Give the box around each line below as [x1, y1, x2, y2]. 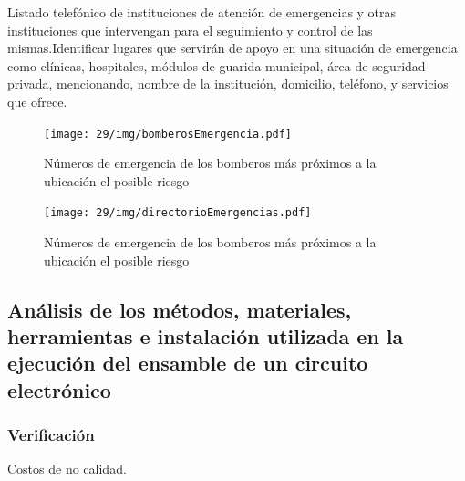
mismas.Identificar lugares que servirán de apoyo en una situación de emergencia [7, 38, 458, 58]
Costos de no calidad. [7, 459, 127, 478]
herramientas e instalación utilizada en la [7, 322, 404, 350]
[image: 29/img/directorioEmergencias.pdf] [44, 206, 312, 220]
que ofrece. [7, 91, 67, 110]
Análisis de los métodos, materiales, [7, 295, 352, 323]
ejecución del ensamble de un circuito [7, 349, 368, 377]
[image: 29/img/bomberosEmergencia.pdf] [44, 127, 293, 141]
